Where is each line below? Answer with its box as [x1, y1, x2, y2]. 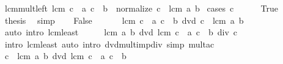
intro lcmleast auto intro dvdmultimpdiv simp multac [4, 37, 215, 50]
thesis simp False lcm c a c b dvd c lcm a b [4, 13, 244, 26]
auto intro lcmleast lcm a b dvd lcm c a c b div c [4, 26, 238, 38]
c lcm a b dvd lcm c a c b [4, 49, 127, 62]
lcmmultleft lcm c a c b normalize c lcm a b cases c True [4, 2, 279, 14]
